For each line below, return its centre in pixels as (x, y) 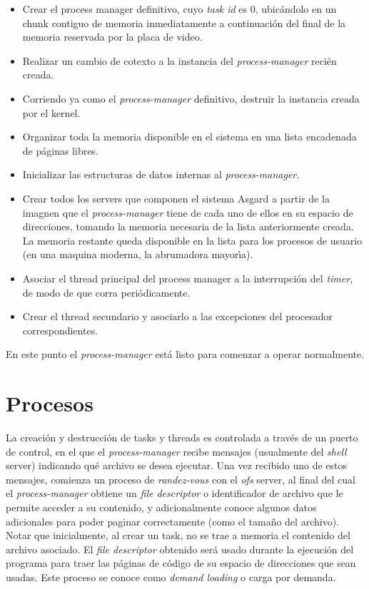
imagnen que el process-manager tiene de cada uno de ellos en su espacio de (188, 212)
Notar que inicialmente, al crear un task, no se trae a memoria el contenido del (178, 535)
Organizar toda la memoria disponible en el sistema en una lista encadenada (189, 137)
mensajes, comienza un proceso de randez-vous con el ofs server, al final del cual (181, 479)
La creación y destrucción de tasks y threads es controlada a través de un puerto (182, 437)
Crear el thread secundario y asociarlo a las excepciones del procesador (178, 316)
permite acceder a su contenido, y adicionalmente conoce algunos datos (161, 507)
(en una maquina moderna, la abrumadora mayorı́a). (138, 254)
